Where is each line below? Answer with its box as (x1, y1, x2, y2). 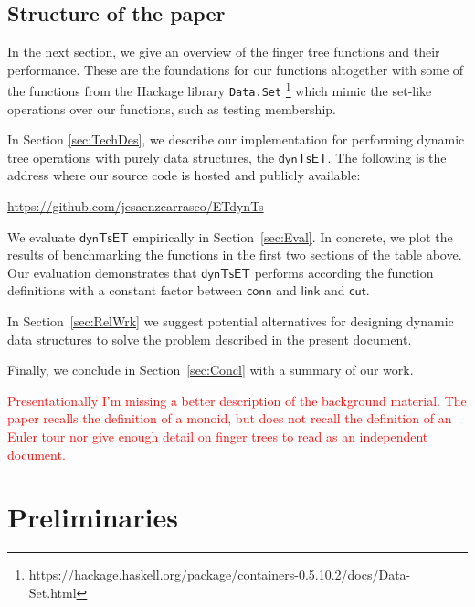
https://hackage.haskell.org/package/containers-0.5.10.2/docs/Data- (28, 565, 411, 584)
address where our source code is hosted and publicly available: (7, 165, 361, 185)
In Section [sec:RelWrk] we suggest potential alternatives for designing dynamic (7, 312, 454, 331)
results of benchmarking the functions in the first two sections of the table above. (7, 245, 462, 264)
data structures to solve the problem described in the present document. (7, 329, 412, 348)
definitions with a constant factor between (7, 281, 243, 300)
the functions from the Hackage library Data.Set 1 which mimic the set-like (7, 79, 432, 101)
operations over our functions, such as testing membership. (7, 99, 336, 118)
